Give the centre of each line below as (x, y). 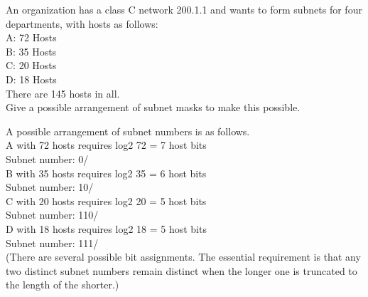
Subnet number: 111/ (52, 243)
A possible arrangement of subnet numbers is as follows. (128, 131)
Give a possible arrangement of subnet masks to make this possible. (153, 107)
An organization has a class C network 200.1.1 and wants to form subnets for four (184, 9)
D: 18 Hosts (31, 79)
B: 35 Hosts (31, 51)
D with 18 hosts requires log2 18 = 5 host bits (106, 228)
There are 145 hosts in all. (63, 93)
